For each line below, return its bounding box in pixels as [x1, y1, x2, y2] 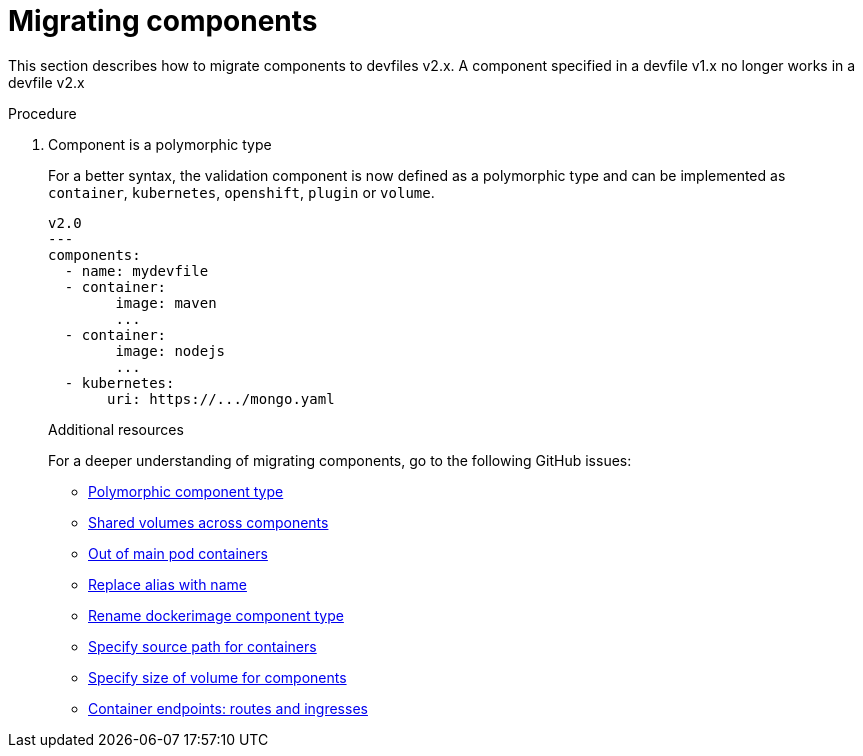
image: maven [115, 294, 217, 311]
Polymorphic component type [88, 482, 284, 500]
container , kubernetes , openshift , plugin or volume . [48, 183, 435, 201]
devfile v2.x [8, 73, 85, 91]
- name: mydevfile [64, 262, 209, 279]
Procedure [8, 104, 77, 122]
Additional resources [48, 420, 184, 438]
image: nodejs [115, 342, 226, 359]
